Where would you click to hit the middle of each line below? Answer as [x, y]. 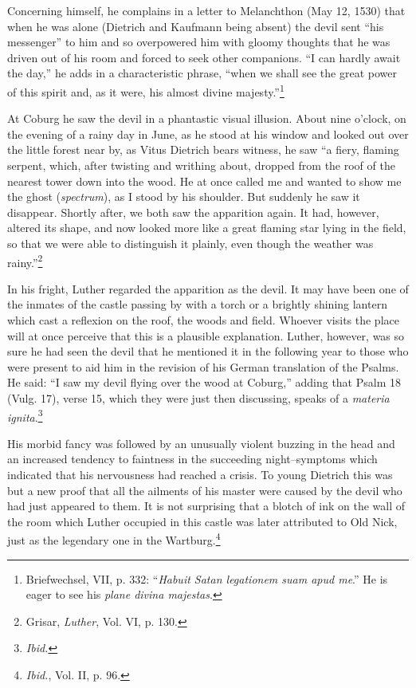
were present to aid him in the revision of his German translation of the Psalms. [203, 366]
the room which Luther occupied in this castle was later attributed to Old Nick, [202, 521]
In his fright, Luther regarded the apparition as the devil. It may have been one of [208, 288]
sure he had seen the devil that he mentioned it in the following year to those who [208, 351]
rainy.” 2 [25, 261]
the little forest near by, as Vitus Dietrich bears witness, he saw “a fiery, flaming [203, 149]
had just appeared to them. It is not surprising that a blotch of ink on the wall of [206, 506]
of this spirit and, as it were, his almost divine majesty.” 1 [146, 90]
